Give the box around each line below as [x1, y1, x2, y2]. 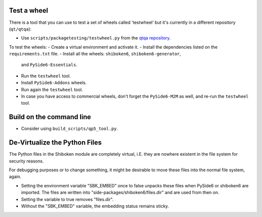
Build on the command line [9, 113, 91, 121]
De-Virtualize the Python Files [9, 139, 102, 147]
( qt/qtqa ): [9, 26, 32, 32]
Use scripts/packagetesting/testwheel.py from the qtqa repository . [21, 35, 171, 41]
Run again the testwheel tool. [21, 87, 83, 92]
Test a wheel [9, 6, 49, 15]
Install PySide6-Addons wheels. [21, 80, 87, 86]
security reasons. [9, 158, 44, 164]
